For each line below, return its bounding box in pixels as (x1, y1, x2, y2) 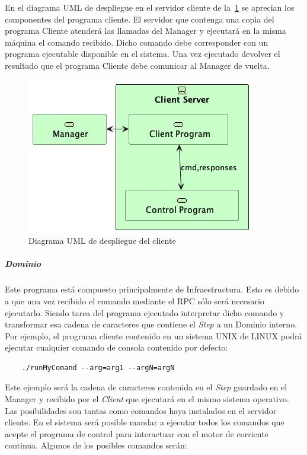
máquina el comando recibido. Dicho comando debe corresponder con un (5, 36, 268, 48)
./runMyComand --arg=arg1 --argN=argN (21, 363, 175, 372)
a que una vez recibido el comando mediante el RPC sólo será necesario (5, 294, 264, 307)
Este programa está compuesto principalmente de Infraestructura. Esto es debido (5, 283, 299, 295)
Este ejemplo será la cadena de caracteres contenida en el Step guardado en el (5, 381, 287, 393)
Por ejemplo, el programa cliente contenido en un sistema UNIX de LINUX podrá (5, 329, 302, 342)
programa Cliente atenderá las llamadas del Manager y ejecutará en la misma (5, 24, 286, 37)
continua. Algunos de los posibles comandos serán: (5, 439, 187, 451)
